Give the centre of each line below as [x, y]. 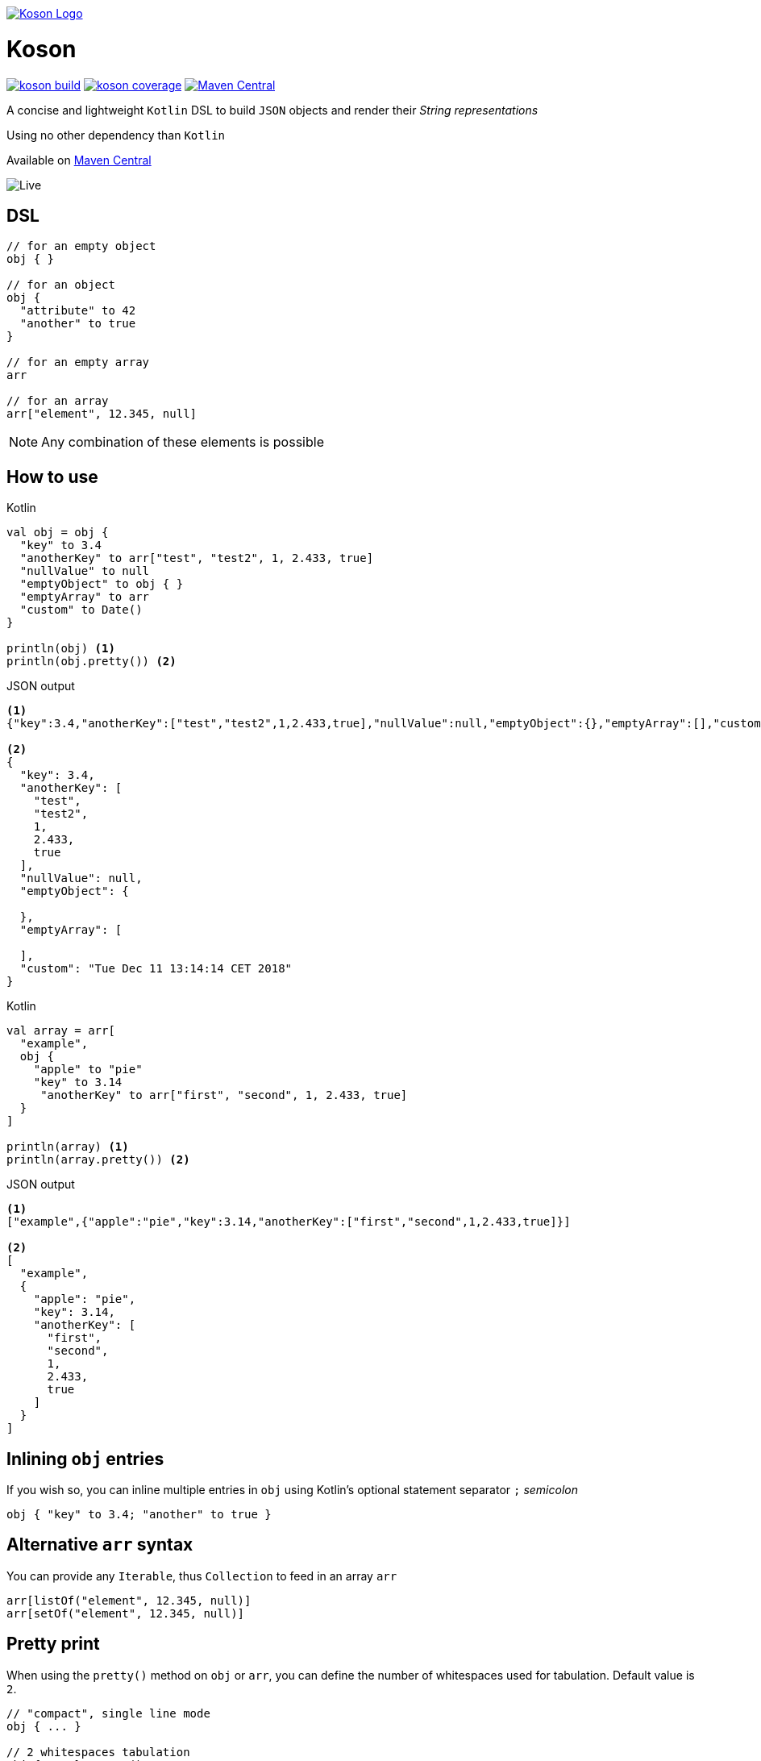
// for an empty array [78, 362]
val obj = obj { [58, 533]
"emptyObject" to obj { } [102, 584]
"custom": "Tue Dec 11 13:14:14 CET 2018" [156, 969]
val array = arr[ [61, 1031]
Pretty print [53, 1644]
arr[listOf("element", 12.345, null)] [129, 1600]
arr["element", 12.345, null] [102, 414]
